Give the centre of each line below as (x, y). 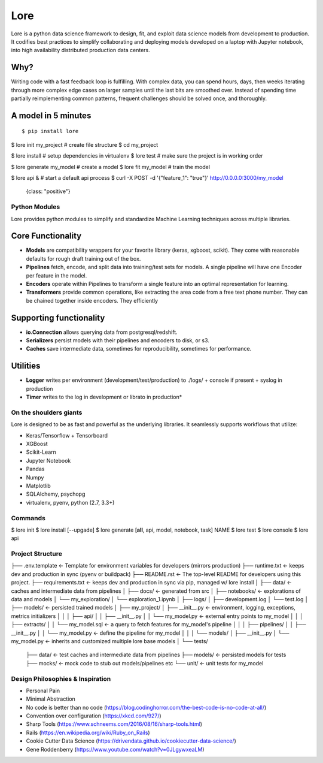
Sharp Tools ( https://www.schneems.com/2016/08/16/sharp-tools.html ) (114, 724)
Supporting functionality (58, 318)
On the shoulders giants (47, 412)
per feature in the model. (57, 275)
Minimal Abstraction (51, 699)
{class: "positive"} (48, 191)
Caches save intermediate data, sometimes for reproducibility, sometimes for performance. (139, 349)
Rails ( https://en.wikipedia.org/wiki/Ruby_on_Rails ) (88, 732)
